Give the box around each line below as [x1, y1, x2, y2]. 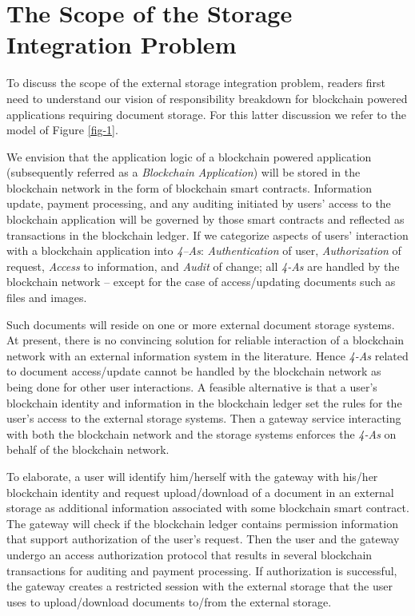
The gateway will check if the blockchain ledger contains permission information [6, 515, 398, 531]
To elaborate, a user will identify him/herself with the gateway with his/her [6, 467, 378, 484]
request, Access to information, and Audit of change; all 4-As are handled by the [6, 257, 400, 274]
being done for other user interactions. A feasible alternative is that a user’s [6, 379, 377, 395]
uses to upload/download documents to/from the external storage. [6, 593, 332, 610]
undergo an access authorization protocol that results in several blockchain [6, 546, 373, 562]
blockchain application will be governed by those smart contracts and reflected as [6, 211, 405, 228]
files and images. [6, 289, 87, 306]
